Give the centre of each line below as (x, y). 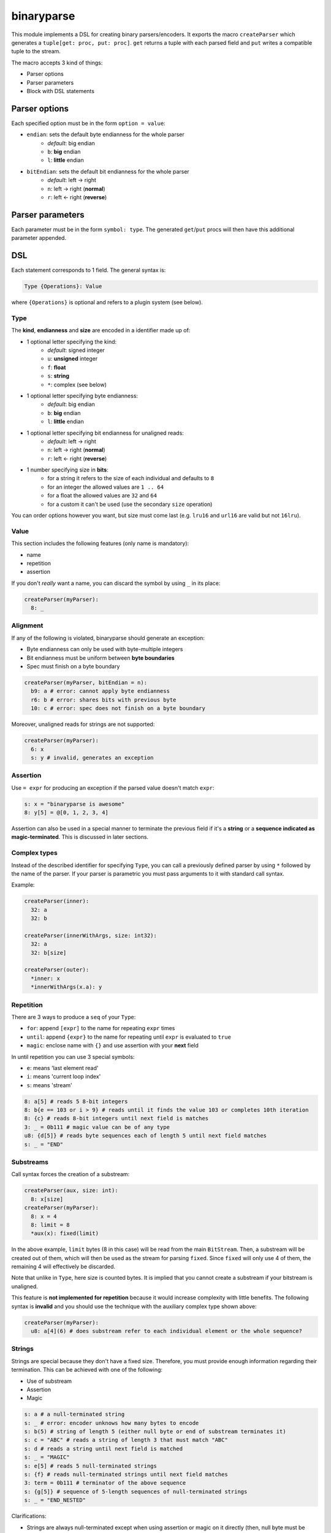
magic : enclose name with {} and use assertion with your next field (113, 1046)
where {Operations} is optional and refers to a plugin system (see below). (107, 302)
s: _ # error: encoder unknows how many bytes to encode (112, 1423)
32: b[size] (49, 953)
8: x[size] (47, 1199)
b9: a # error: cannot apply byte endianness (100, 691)
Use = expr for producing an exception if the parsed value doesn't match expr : (113, 787)
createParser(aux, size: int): (71, 1191)
